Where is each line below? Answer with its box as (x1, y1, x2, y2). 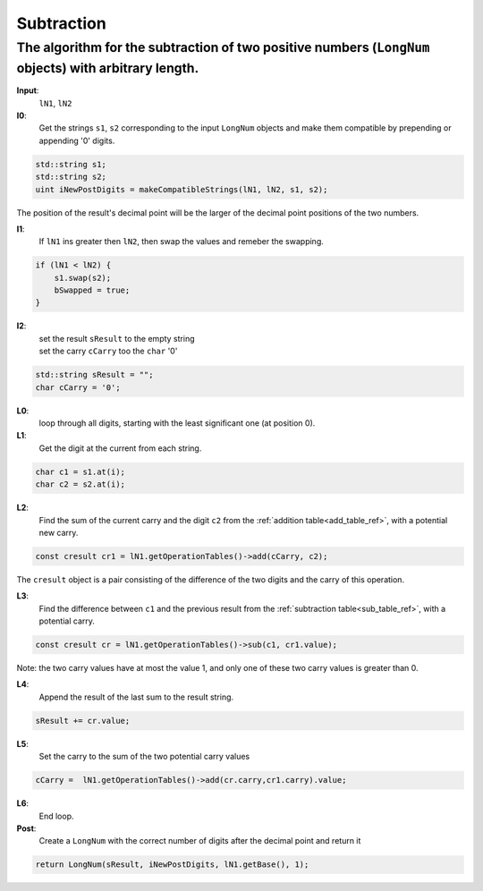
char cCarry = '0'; (35, 382, 121, 393)
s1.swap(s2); (54, 273, 112, 283)
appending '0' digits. (38, 135, 115, 146)
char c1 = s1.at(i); (35, 466, 125, 477)
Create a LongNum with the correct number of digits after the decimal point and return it (38, 836, 361, 846)
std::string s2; (35, 172, 107, 182)
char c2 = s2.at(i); (35, 479, 125, 489)
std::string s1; (35, 159, 107, 169)
